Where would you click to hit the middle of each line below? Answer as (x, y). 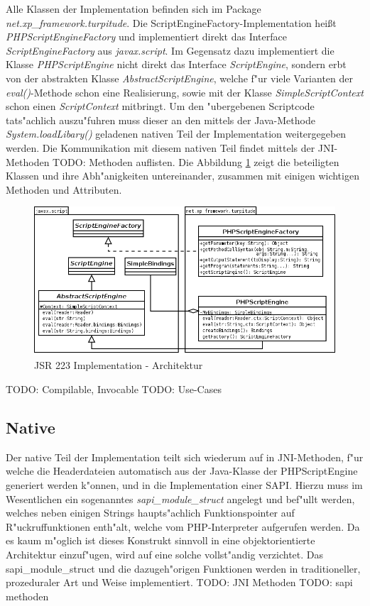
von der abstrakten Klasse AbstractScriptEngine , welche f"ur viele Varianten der (179, 78)
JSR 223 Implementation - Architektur (119, 365)
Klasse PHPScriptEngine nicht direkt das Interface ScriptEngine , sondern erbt (176, 64)
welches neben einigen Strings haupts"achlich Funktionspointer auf (150, 513)
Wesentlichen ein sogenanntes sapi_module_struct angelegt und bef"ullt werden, (180, 498)
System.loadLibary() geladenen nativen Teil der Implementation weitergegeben (176, 134)
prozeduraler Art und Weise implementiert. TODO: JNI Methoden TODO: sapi (179, 582)
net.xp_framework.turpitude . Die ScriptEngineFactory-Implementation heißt (171, 22)
